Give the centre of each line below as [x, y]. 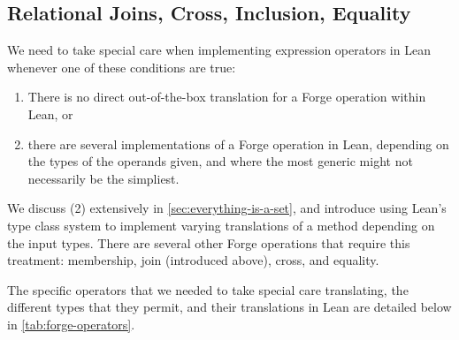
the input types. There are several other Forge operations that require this [209, 242]
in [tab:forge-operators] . [71, 324]
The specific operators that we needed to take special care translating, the [208, 289]
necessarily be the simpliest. [103, 178]
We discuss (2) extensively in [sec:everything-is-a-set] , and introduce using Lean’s [227, 208]
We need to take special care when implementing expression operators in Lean [219, 50]
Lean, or [50, 113]
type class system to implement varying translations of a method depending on [221, 225]
